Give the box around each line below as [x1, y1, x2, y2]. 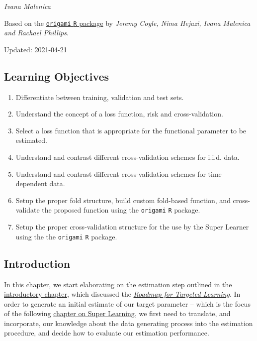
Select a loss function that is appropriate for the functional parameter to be [15, 125, 247, 135]
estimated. [15, 135, 47, 145]
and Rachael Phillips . [4, 27, 69, 38]
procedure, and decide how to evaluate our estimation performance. [4, 328, 209, 338]
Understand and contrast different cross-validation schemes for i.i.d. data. [15, 152, 240, 162]
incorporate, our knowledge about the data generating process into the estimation [4, 318, 253, 328]
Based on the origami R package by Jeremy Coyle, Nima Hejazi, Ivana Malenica [4, 17, 251, 28]
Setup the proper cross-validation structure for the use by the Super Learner [15, 222, 249, 232]
